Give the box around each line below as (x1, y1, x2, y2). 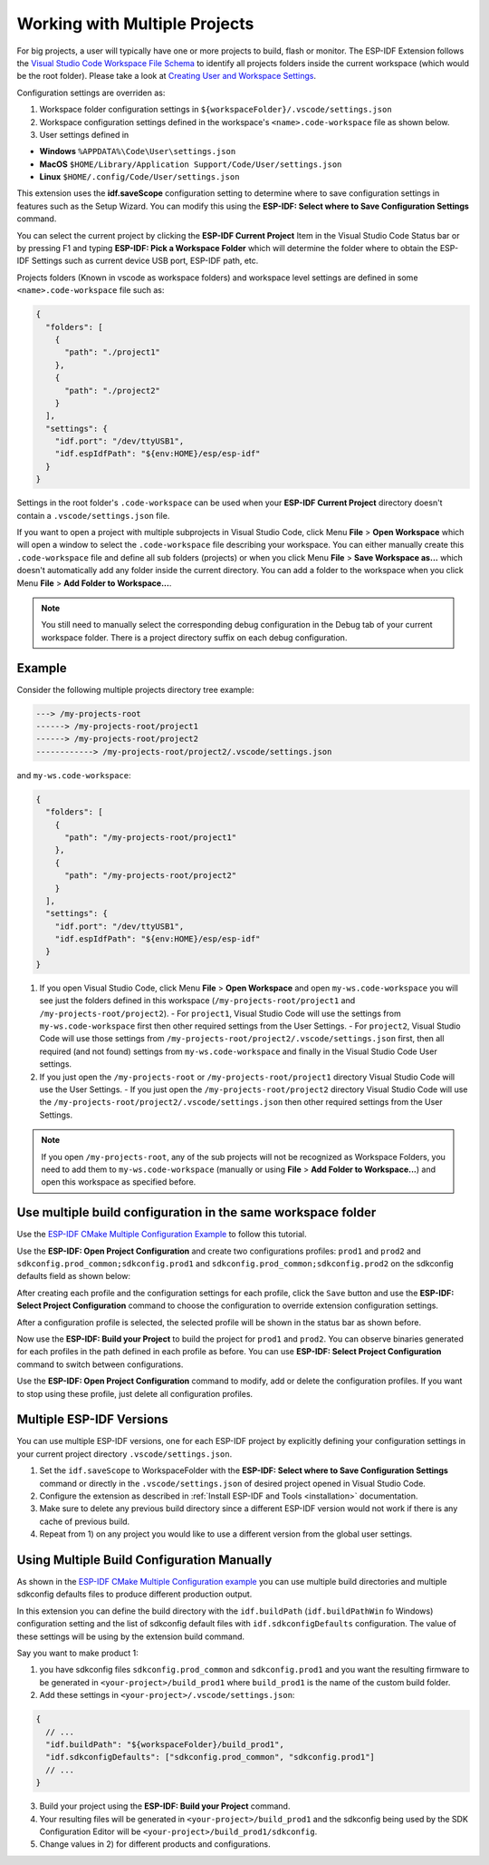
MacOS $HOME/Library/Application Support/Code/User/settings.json (39, 159, 342, 170)
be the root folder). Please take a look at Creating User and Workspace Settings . (16, 71, 317, 82)
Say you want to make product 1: (16, 1647, 139, 1659)
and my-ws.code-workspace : (16, 769, 131, 780)
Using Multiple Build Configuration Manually (16, 1552, 273, 1567)
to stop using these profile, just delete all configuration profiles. (16, 1388, 254, 1399)
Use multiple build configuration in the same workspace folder (16, 1205, 377, 1220)
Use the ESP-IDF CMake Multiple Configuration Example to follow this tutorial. (16, 1229, 307, 1240)
